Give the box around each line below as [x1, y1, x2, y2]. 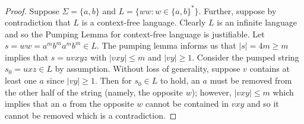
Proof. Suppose [5, 4, 59, 17]
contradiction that [5, 16, 71, 28]
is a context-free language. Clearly [81, 16, 206, 28]
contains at [249, 62, 290, 75]
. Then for [94, 74, 132, 87]
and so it [247, 97, 279, 110]
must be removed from [210, 74, 292, 87]
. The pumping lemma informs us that [97, 39, 236, 52]
